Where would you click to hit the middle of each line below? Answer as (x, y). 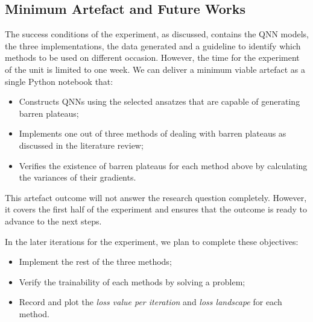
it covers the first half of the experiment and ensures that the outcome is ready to (156, 209)
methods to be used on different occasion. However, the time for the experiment (152, 57)
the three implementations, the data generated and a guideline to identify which (153, 45)
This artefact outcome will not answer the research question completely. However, (156, 197)
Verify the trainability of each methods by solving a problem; (132, 281)
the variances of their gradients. (77, 177)
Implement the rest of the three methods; (95, 262)
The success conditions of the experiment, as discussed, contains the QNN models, (157, 34)
